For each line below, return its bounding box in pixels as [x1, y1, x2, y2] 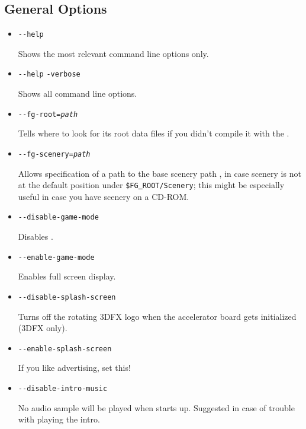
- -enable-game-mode [18, 253, 95, 262]
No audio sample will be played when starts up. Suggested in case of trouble [18, 401, 295, 414]
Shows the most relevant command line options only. [18, 47, 209, 59]
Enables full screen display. [18, 270, 116, 282]
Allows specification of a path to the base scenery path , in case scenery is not [18, 167, 301, 179]
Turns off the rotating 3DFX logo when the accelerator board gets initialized [18, 310, 297, 322]
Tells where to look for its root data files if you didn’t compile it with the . [18, 127, 289, 139]
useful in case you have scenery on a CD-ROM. [18, 190, 189, 202]
